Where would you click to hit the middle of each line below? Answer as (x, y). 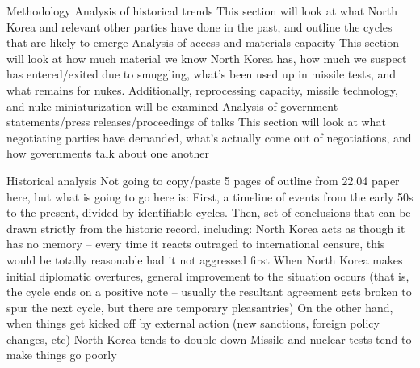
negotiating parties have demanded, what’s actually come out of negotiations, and (209, 137)
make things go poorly (62, 355)
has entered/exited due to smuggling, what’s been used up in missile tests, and (202, 74)
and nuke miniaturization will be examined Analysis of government (172, 106)
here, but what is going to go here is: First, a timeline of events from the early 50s (210, 196)
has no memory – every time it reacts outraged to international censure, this (196, 244)
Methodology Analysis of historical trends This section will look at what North (202, 11)
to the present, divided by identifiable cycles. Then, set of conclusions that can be (209, 212)
